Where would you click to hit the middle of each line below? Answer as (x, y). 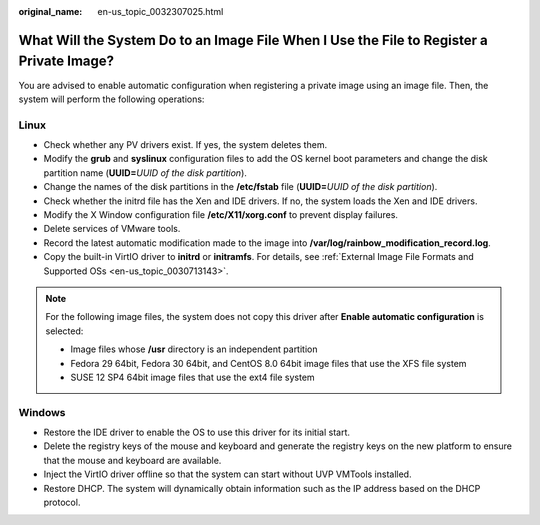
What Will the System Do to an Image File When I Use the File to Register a (253, 40)
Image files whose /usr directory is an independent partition (194, 349)
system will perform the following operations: (111, 99)
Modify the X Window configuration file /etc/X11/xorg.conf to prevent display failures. (221, 214)
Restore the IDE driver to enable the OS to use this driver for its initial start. (196, 432)
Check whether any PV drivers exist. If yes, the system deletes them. (185, 145)
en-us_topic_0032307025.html (160, 11)
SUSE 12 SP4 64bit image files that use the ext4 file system (192, 377)
